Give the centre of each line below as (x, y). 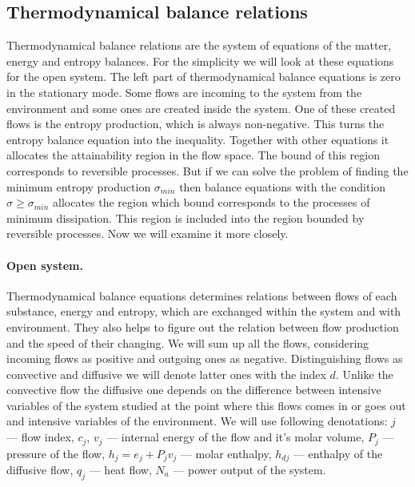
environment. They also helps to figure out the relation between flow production (203, 326)
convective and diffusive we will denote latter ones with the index (166, 374)
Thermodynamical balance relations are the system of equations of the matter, (199, 45)
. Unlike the (364, 374)
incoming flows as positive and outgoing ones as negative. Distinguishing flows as (205, 358)
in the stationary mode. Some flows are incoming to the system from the (184, 92)
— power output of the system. (249, 469)
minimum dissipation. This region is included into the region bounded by (186, 217)
